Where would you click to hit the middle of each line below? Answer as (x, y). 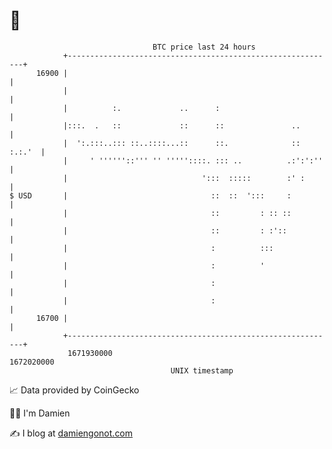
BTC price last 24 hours (204, 47)
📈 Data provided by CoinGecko (74, 390)
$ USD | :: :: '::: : (150, 195)
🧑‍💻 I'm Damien (40, 413)
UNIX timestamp (202, 370)
